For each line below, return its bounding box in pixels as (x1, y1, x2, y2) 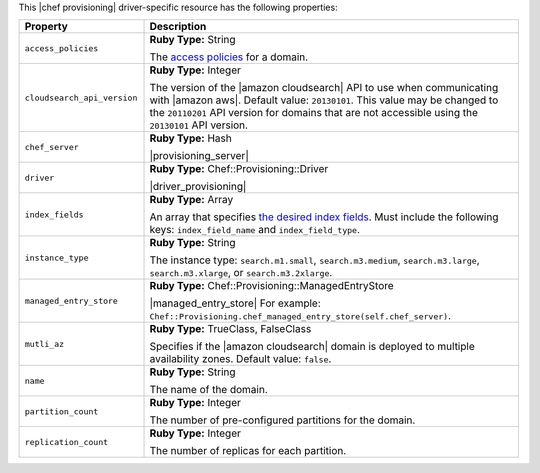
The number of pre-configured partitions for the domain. (149, 413, 416, 427)
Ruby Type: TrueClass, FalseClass (149, 322, 312, 336)
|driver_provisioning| (149, 180, 247, 194)
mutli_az (24, 338, 65, 349)
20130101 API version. (149, 118, 249, 132)
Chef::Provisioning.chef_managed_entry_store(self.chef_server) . (149, 309, 452, 323)
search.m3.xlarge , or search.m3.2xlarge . (149, 266, 333, 280)
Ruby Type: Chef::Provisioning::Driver (149, 162, 329, 176)
